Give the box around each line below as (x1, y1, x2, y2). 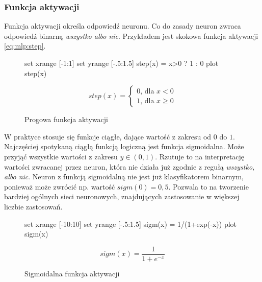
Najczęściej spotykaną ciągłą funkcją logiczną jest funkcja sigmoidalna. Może (4, 141, 244, 152)
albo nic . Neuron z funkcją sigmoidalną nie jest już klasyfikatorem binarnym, (4, 171, 244, 182)
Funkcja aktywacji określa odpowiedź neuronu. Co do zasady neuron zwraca (4, 20, 241, 31)
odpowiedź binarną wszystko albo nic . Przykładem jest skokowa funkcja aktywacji (4, 30, 258, 41)
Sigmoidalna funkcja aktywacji (24, 268, 120, 278)
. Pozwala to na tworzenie (168, 181, 249, 192)
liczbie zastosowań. (4, 201, 63, 212)
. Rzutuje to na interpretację (155, 151, 245, 161)
